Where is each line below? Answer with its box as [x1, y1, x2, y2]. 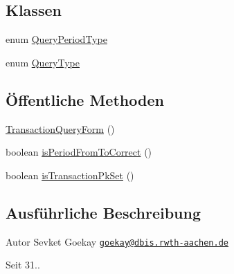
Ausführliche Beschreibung [6, 201, 201, 223]
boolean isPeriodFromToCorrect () [6, 145, 152, 159]
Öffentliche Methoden [6, 89, 164, 110]
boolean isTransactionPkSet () [6, 167, 134, 182]
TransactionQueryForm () [6, 121, 115, 136]
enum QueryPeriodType [6, 32, 107, 46]
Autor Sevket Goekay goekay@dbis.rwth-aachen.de [6, 234, 228, 248]
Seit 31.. [6, 257, 40, 272]
